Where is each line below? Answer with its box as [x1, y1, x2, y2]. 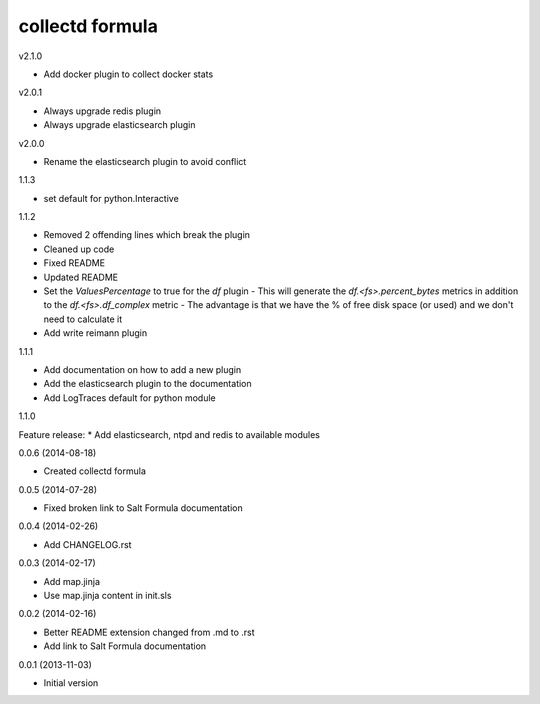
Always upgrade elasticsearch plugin [43, 119, 196, 131]
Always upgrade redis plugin [43, 105, 162, 117]
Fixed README [43, 257, 105, 269]
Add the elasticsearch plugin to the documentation [43, 378, 252, 390]
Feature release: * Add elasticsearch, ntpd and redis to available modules [18, 428, 320, 440]
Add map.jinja [43, 575, 100, 587]
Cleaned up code [43, 243, 115, 255]
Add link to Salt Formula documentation [43, 640, 207, 652]
